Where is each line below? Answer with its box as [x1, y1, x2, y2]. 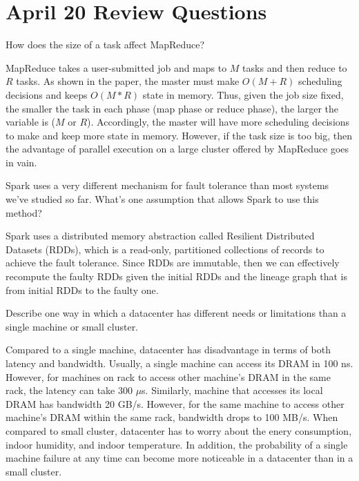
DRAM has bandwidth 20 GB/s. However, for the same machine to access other [6, 396, 345, 411]
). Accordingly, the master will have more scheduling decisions [87, 115, 350, 129]
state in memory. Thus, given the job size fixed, [142, 87, 344, 101]
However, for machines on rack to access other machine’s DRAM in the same [6, 369, 331, 384]
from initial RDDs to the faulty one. [6, 282, 159, 297]
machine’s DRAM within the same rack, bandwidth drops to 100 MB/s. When [6, 410, 338, 424]
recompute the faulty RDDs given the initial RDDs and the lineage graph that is [6, 269, 347, 284]
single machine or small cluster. [6, 319, 139, 333]
